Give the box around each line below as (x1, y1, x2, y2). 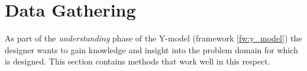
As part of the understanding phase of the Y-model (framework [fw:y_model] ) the (5, 32, 302, 44)
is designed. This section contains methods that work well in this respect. (5, 55, 270, 67)
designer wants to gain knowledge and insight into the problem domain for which (5, 43, 298, 56)
